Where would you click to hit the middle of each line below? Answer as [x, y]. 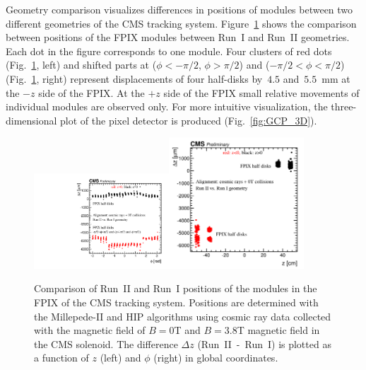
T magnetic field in [278, 330]
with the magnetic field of [90, 330]
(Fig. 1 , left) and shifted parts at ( [81, 65]
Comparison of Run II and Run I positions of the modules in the [176, 288]
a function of [61, 358]
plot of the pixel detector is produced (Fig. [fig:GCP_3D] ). [189, 120]
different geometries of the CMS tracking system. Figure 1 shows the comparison [181, 23]
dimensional [31, 120]
